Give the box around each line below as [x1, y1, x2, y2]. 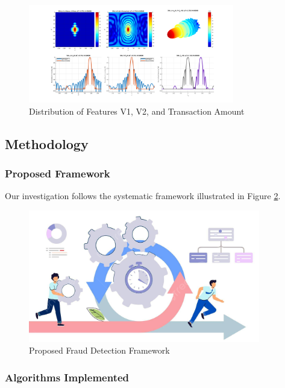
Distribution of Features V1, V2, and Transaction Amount [29, 104, 245, 117]
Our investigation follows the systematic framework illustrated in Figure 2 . [5, 189, 281, 202]
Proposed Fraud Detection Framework [29, 344, 170, 357]
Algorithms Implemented [5, 369, 130, 384]
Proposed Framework [5, 165, 110, 180]
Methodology [5, 134, 89, 153]
